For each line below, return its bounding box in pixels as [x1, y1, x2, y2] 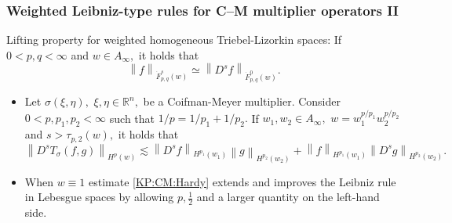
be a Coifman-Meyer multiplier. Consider [143, 93, 341, 110]
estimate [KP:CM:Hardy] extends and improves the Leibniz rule [88, 173, 396, 189]
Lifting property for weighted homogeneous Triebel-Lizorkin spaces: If [6, 31, 342, 48]
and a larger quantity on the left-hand [196, 189, 380, 205]
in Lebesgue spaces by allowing [24, 189, 174, 205]
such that [109, 110, 155, 126]
